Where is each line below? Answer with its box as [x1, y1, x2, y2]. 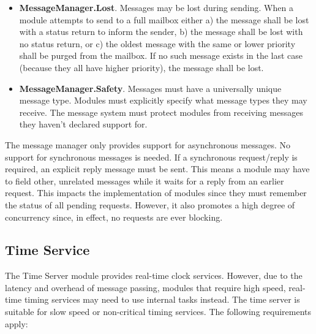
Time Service [5, 240, 90, 259]
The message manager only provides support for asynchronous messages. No [5, 138, 290, 151]
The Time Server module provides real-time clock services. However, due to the [5, 269, 303, 282]
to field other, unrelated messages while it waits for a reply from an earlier [5, 174, 284, 187]
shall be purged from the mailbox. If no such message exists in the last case [19, 49, 303, 62]
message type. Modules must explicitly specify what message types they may [19, 94, 307, 107]
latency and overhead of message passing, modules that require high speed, [5, 281, 286, 294]
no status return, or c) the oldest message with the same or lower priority [19, 37, 296, 50]
